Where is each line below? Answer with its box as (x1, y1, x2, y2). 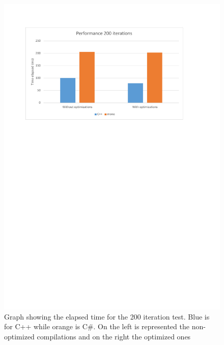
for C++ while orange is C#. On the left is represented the (4, 321, 189, 332)
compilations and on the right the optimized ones (37, 331, 191, 341)
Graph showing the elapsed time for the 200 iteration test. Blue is (4, 311, 210, 322)
